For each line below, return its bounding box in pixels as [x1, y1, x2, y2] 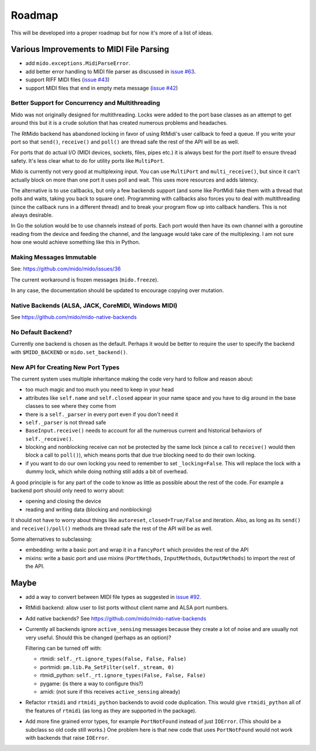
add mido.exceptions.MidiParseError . [25, 60, 130, 67]
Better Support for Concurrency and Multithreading [11, 99, 160, 107]
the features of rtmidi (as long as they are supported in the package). [25, 707, 197, 714]
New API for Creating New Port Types [11, 363, 120, 371]
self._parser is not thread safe [25, 419, 107, 426]
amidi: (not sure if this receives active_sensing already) [40, 688, 181, 695]
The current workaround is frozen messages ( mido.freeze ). [11, 276, 159, 283]
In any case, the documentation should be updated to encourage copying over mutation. [11, 287, 224, 294]
